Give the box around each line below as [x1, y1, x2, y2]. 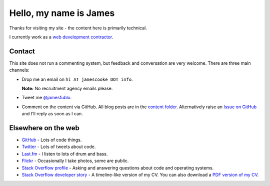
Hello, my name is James [9, 7, 115, 18]
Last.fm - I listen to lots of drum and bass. [21, 151, 108, 157]
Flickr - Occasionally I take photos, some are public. [21, 158, 129, 164]
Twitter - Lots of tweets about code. [21, 144, 96, 150]
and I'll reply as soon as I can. [21, 111, 83, 117]
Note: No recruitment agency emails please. [21, 85, 113, 92]
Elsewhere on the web [9, 124, 79, 132]
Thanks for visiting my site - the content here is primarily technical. [9, 25, 147, 31]
